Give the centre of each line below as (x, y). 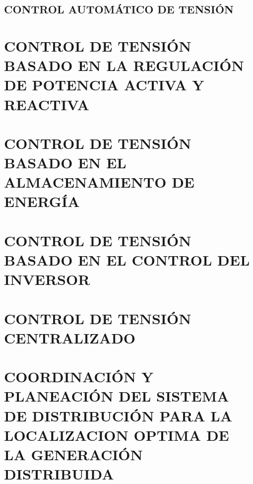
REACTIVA (47, 104)
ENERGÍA (42, 201)
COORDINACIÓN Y (79, 377)
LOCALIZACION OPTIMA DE (117, 435)
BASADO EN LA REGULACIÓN (124, 65)
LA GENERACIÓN (73, 454)
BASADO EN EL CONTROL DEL (127, 260)
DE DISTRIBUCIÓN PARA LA (118, 415)
